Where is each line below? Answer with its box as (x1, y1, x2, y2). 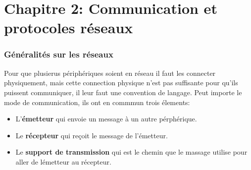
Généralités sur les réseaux (4, 48, 113, 60)
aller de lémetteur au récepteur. (15, 156, 111, 167)
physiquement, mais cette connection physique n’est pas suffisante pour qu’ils (4, 77, 238, 88)
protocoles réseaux (4, 17, 133, 38)
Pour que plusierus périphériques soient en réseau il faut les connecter (4, 67, 216, 78)
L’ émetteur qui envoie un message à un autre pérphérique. (15, 113, 197, 124)
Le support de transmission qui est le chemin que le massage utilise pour (15, 147, 248, 157)
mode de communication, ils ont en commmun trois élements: (4, 97, 190, 107)
